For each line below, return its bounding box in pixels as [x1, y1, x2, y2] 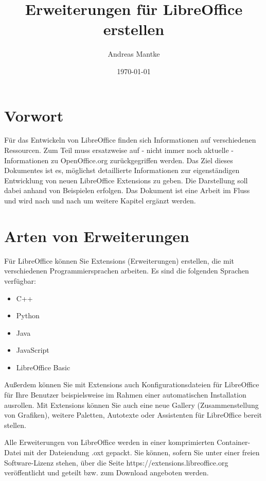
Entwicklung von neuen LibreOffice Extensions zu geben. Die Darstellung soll [4, 175, 248, 185]
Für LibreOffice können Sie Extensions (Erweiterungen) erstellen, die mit [4, 255, 234, 266]
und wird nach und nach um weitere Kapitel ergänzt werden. [4, 195, 196, 205]
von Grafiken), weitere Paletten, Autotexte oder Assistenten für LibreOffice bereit [4, 409, 262, 420]
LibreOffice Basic [16, 362, 70, 372]
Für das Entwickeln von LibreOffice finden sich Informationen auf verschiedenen [4, 134, 256, 145]
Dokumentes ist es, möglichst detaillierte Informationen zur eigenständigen [4, 165, 240, 176]
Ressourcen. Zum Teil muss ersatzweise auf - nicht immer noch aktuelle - [4, 145, 234, 156]
